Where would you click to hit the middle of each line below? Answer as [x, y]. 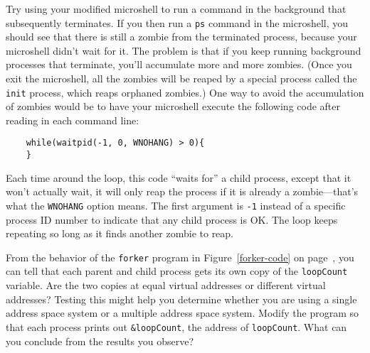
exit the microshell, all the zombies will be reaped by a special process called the [181, 78]
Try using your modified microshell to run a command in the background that [176, 9]
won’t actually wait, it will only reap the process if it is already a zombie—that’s [182, 191]
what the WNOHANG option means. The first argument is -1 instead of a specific [176, 205]
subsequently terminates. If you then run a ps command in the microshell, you [177, 22]
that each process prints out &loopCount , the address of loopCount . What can [176, 326]
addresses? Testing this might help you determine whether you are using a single [181, 299]
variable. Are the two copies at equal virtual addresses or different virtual [166, 285]
